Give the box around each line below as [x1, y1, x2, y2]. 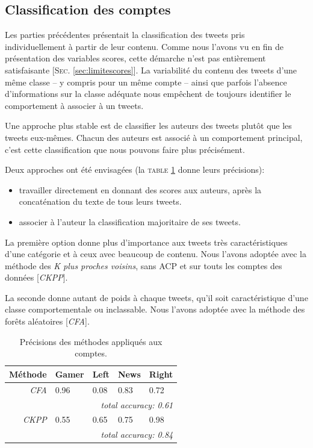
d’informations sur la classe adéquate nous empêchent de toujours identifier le [5, 87, 291, 100]
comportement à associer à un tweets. [5, 99, 144, 111]
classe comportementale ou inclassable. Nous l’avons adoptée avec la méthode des [5, 303, 305, 316]
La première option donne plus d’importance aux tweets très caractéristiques [5, 235, 288, 248]
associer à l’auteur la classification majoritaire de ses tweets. [19, 215, 241, 228]
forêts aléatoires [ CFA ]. [5, 315, 90, 328]
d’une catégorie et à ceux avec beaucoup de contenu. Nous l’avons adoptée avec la [5, 247, 307, 260]
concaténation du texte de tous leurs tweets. [19, 195, 182, 208]
